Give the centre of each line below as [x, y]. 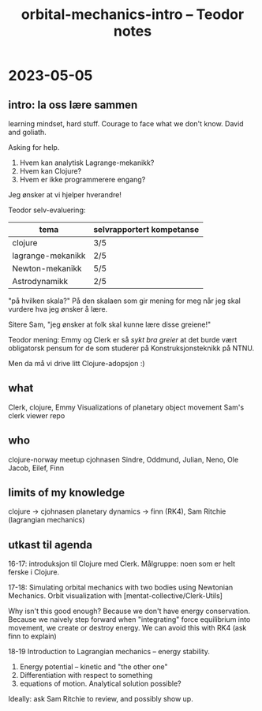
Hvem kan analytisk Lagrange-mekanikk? [87, 163]
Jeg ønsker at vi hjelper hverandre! [65, 195]
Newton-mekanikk [47, 268]
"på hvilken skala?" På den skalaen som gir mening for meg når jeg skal [124, 301]
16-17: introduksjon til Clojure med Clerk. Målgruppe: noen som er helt [122, 564]
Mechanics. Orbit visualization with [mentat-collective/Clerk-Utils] [116, 596]
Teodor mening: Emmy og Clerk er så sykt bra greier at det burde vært [123, 340]
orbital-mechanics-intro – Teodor [133, 15]
